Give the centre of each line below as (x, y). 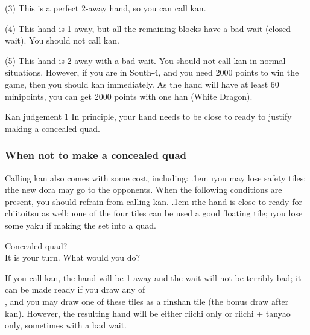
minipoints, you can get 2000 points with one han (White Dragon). (129, 96)
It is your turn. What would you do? (73, 257)
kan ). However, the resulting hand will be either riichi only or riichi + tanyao (148, 313)
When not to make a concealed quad (96, 155)
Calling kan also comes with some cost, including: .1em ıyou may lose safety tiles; (156, 177)
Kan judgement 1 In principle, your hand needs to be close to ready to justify (148, 116)
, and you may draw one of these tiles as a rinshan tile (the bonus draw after (147, 301)
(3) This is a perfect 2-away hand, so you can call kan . (106, 8)
